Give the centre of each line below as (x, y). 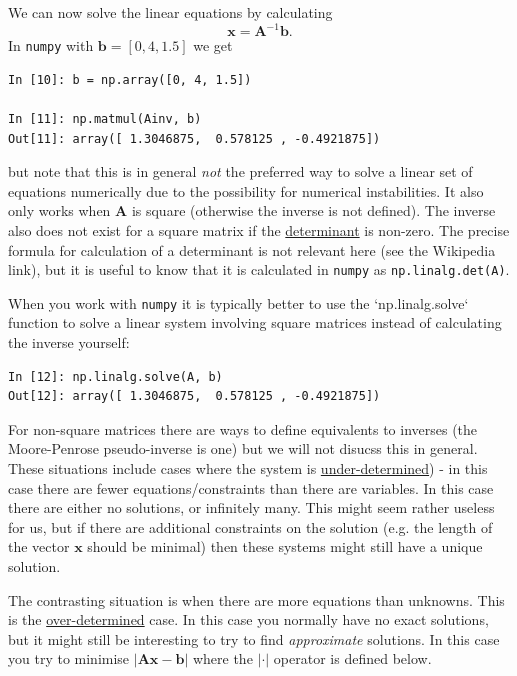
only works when (59, 210)
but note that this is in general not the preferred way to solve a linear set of (240, 171)
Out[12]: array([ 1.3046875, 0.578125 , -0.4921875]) (194, 396)
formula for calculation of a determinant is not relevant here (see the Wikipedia (252, 249)
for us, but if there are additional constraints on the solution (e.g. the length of (250, 526)
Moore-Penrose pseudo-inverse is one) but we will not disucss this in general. (243, 448)
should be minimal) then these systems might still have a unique (285, 546)
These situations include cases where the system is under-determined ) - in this (248, 467)
